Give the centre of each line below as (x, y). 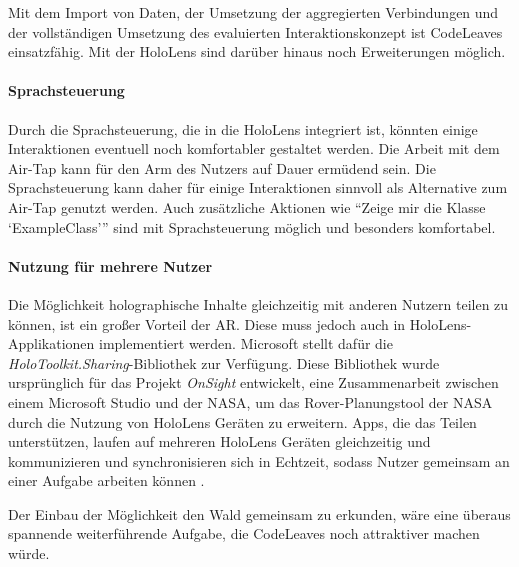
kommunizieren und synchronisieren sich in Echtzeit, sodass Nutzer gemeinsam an (259, 460)
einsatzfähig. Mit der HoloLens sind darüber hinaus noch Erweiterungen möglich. (257, 51)
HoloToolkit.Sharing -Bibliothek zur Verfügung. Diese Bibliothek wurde (224, 362)
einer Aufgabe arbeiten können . (106, 480)
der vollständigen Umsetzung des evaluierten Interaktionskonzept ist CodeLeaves (255, 31)
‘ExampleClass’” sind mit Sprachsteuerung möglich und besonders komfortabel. (252, 226)
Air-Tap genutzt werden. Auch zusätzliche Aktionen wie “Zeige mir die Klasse (247, 206)
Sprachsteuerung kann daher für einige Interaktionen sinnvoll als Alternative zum (258, 187)
